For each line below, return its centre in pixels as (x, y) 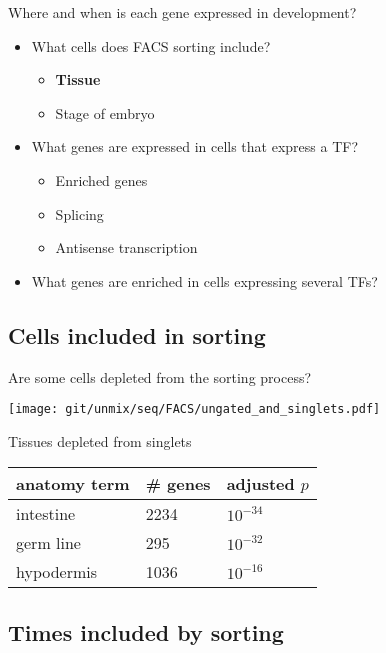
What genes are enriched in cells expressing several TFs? (204, 280)
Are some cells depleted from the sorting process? (160, 376)
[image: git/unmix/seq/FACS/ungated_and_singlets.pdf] (194, 409)
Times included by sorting (146, 631)
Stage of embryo (105, 112)
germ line (48, 543)
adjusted (260, 484)
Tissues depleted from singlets (100, 440)
